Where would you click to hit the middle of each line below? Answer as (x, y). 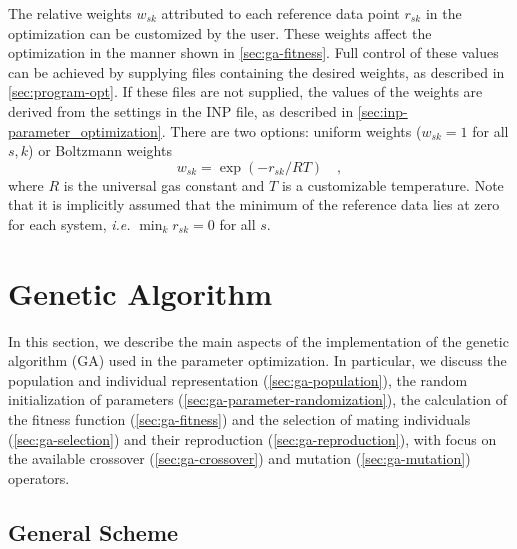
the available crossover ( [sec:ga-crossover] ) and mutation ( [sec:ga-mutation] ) (239, 458)
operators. (39, 477)
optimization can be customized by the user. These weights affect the (220, 32)
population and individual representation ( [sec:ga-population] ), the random (238, 379)
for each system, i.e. (69, 223)
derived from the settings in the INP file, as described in (181, 110)
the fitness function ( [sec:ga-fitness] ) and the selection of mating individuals (239, 419)
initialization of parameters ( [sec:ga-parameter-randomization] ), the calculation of (257, 399)
